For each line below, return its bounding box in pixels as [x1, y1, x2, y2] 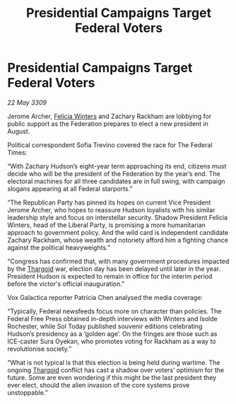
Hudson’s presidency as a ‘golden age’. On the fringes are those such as [7, 329, 218, 337]
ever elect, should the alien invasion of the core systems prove [7, 381, 190, 389]
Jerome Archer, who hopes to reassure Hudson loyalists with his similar [7, 205, 216, 214]
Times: [7, 148, 28, 156]
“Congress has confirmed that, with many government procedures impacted [7, 257, 230, 265]
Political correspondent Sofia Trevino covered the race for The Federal [7, 140, 213, 149]
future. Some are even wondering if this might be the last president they [7, 373, 217, 381]
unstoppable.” [7, 388, 48, 397]
